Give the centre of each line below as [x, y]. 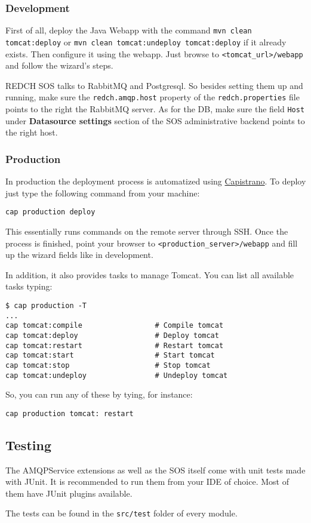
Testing [28, 444]
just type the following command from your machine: [103, 193]
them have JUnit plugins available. [69, 493]
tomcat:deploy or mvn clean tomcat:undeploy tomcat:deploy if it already [146, 41]
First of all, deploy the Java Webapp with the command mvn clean [129, 30]
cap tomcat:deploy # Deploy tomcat [112, 335]
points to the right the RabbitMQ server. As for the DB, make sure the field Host [155, 109]
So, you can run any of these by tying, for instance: [99, 394]
